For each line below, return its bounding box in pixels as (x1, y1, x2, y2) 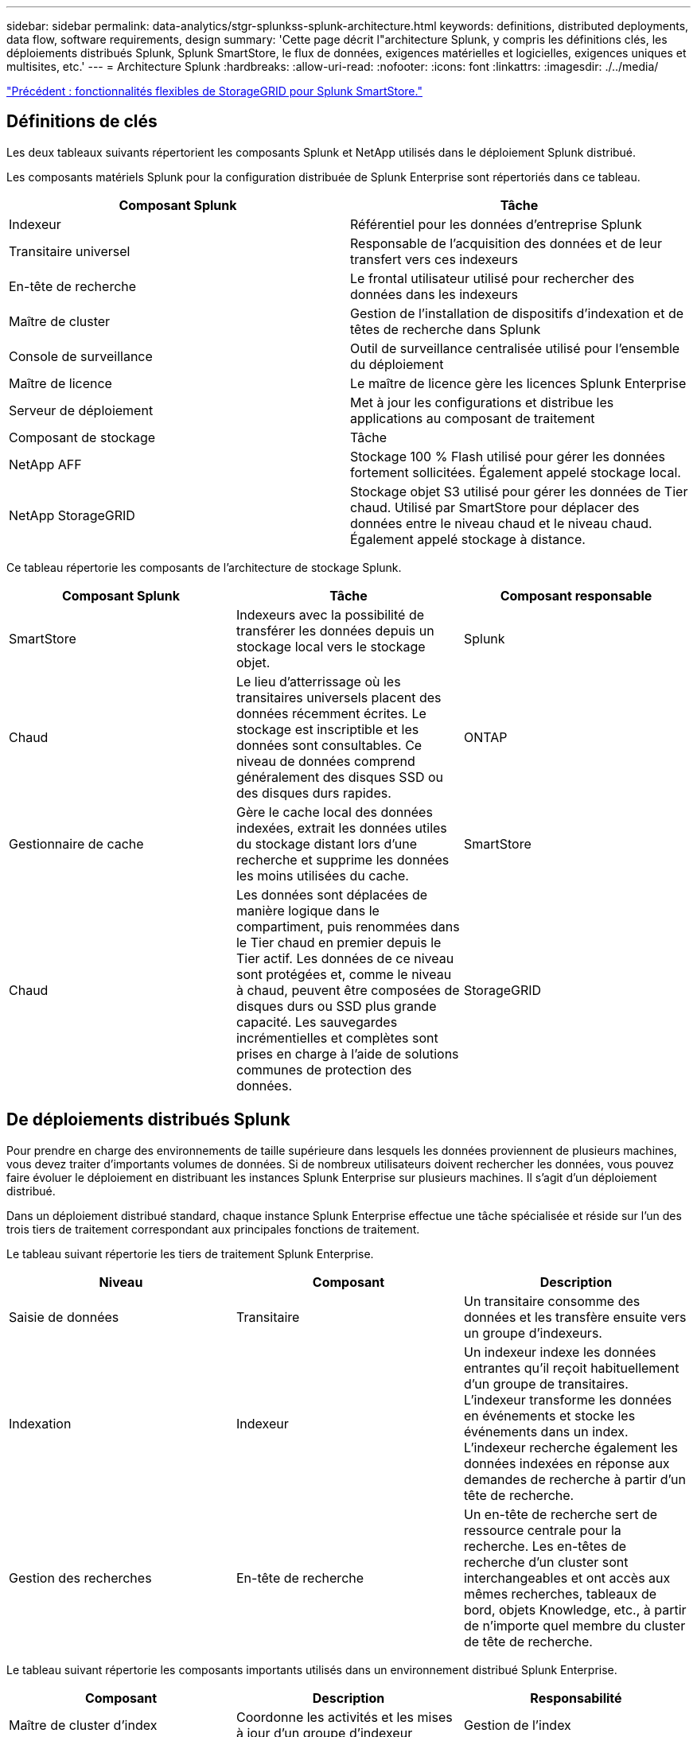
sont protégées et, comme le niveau (236, 966, 452, 982)
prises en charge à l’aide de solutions (236, 1045, 459, 1062)
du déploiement (350, 356, 444, 372)
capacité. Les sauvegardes (236, 1013, 398, 1030)
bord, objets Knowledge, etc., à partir (463, 1601, 687, 1618)
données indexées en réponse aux (463, 1455, 670, 1471)
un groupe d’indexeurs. (463, 1324, 602, 1341)
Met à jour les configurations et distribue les (350, 394, 614, 410)
